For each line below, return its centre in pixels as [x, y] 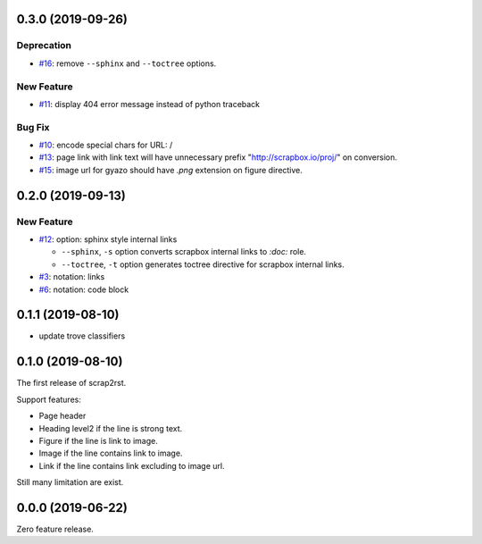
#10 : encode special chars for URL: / [106, 145]
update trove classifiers [82, 336]
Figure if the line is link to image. [98, 440]
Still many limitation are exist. [70, 482]
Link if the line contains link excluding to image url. [132, 465]
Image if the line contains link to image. [111, 453]
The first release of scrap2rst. [71, 383]
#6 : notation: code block [84, 289]
